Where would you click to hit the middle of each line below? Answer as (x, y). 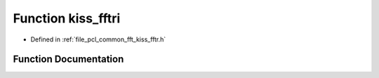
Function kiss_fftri (67, 18)
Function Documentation (68, 59)
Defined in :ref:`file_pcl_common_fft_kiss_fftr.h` (98, 39)
